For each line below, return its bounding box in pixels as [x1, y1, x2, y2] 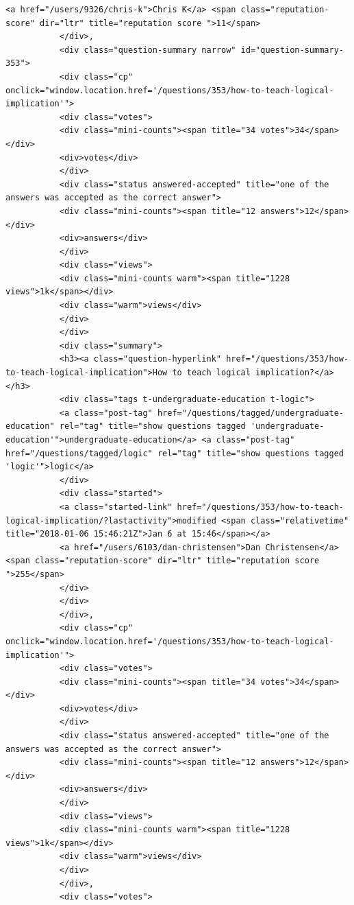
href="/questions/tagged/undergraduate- [157, 408, 344, 418]
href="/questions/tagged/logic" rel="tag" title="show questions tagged [5, 448, 344, 458]
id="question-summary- [240, 45, 344, 55]
